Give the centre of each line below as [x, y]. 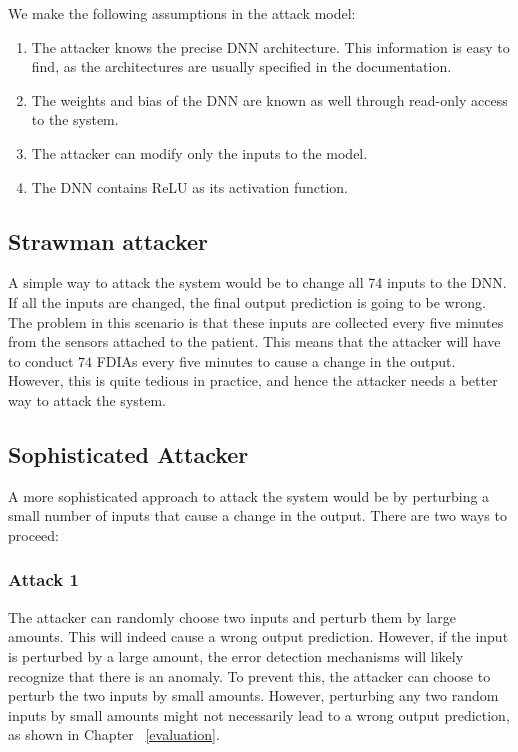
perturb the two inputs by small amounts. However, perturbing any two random [253, 695]
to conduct [41, 360]
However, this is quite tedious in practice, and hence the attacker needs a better [253, 380]
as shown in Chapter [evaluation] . [114, 734]
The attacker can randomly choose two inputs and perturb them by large [232, 616]
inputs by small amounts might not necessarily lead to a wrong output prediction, [259, 714]
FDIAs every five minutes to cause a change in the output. [276, 360]
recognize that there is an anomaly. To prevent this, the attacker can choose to [249, 675]
